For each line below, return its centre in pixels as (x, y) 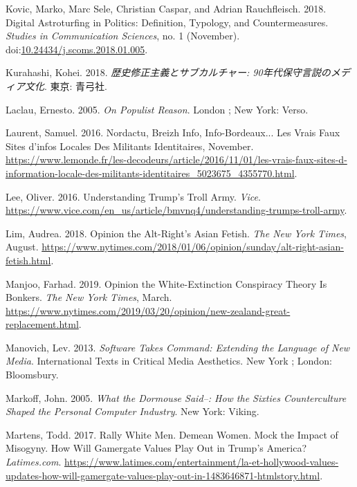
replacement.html (42, 324)
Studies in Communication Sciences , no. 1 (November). (123, 36)
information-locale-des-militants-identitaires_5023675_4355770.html (150, 173)
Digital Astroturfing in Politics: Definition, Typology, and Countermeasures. (167, 22)
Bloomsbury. (32, 375)
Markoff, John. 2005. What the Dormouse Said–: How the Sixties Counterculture (176, 397)
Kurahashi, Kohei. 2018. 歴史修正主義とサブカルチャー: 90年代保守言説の (168, 72)
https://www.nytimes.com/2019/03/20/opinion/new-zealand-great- (148, 310)
